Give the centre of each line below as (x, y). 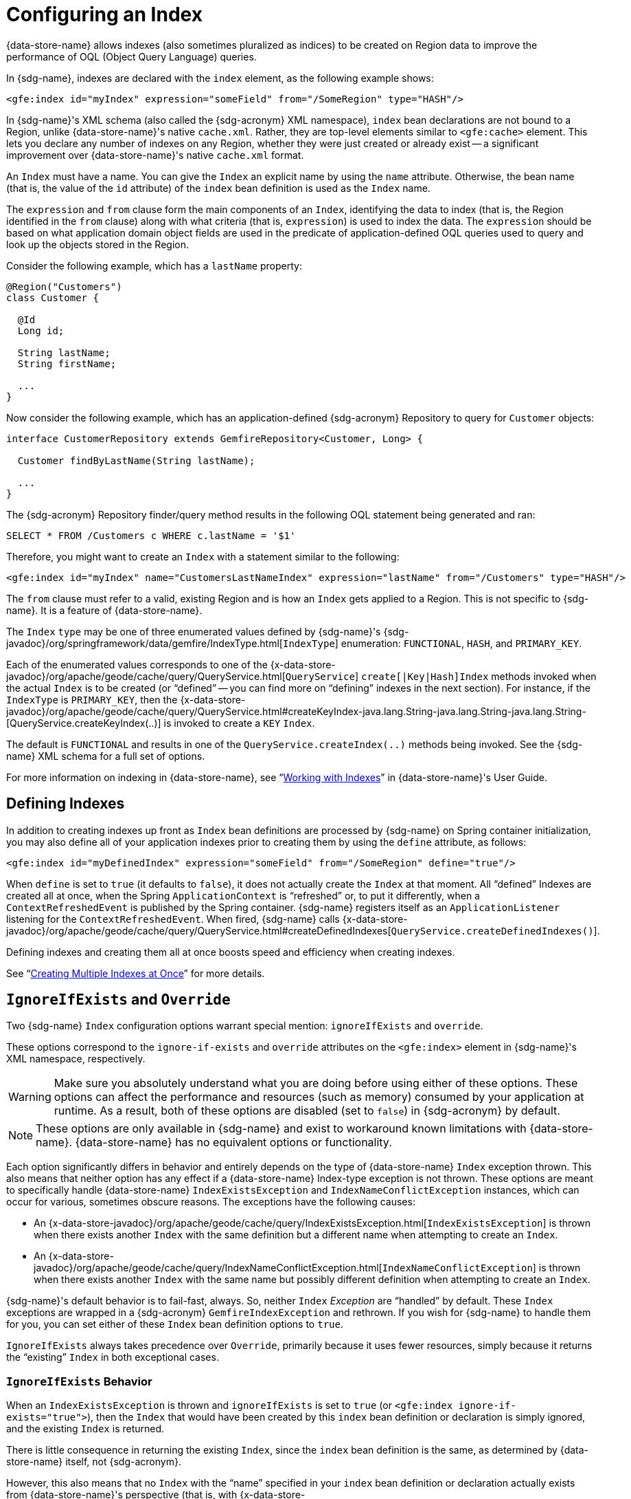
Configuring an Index (104, 14)
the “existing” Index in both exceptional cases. (113, 1357)
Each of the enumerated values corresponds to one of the (137, 664)
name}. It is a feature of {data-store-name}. (104, 610)
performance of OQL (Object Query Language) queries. (131, 56)
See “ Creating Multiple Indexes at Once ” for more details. (136, 973)
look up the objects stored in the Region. (97, 244)
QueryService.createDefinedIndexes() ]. (495, 930)
